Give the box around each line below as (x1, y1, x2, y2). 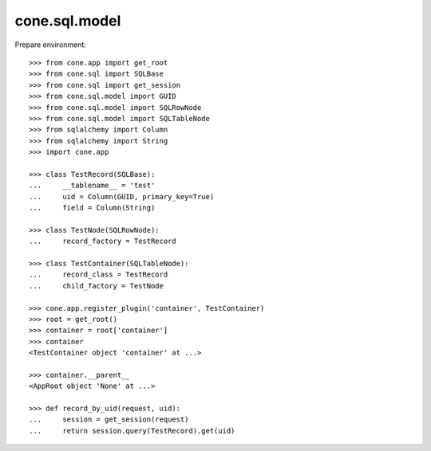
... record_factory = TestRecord (29, 237, 177, 246)
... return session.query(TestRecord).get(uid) (29, 426, 235, 435)
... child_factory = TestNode (29, 281, 164, 290)
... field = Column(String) (29, 203, 156, 213)
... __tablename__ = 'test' (29, 181, 156, 190)
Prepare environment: (14, 40, 87, 49)
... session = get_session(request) (29, 415, 189, 424)
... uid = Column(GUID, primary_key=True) (29, 192, 215, 201)
